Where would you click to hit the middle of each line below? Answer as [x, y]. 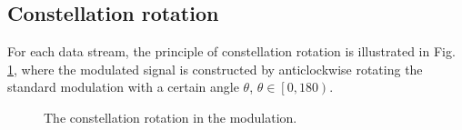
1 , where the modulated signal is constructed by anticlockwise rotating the [215, 69]
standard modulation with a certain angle [123, 87]
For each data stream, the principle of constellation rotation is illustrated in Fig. [231, 51]
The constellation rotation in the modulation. [171, 117]
